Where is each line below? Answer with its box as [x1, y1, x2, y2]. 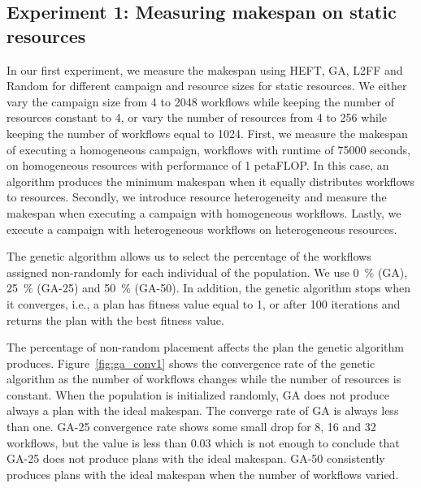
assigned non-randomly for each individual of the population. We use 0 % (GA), [7, 263, 408, 280]
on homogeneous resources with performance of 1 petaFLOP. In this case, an [7, 157, 389, 174]
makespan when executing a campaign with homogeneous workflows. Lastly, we [7, 204, 401, 221]
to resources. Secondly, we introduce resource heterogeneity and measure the [7, 188, 387, 205]
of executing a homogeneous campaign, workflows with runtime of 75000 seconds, [7, 140, 410, 158]
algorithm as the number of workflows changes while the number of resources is [7, 370, 401, 387]
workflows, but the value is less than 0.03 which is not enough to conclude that [7, 434, 400, 451]
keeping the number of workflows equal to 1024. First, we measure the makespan [7, 124, 408, 141]
